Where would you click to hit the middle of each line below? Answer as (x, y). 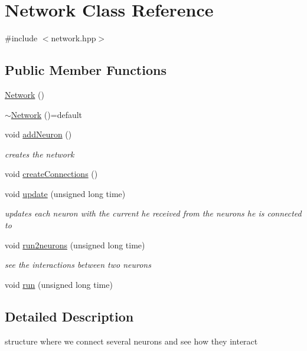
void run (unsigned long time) (59, 284)
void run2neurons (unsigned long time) (75, 245)
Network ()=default (47, 114)
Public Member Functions (86, 70)
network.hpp (74, 38)
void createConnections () (51, 174)
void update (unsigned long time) (65, 193)
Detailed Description (69, 316)
